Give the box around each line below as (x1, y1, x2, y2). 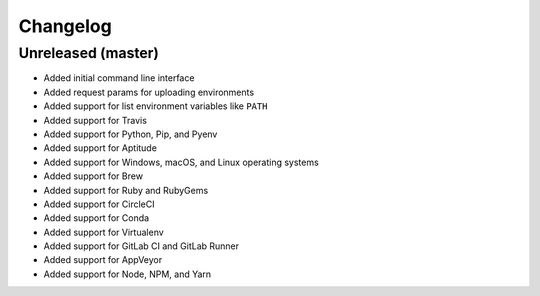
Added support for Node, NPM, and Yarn (43, 268, 212, 280)
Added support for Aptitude (43, 142, 157, 154)
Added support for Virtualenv (43, 226, 164, 238)
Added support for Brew (43, 170, 144, 182)
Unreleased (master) (18, 44, 159, 62)
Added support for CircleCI (43, 198, 155, 210)
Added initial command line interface (43, 72, 195, 84)
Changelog (18, 15, 112, 37)
